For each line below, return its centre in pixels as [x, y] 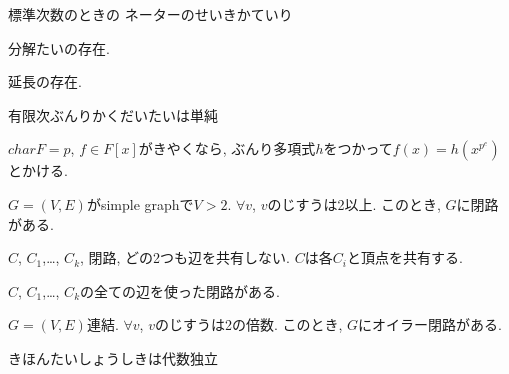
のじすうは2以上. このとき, [354, 203]
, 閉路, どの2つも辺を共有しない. [185, 257]
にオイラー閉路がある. [430, 324]
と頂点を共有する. [404, 257]
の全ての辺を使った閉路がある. [180, 290]
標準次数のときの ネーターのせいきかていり [150, 14]
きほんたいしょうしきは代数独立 [113, 357]
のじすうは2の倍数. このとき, [248, 324]
